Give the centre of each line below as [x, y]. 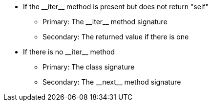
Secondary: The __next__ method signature [112, 82]
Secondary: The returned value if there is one [116, 37]
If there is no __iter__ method [69, 52]
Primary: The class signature [89, 67]
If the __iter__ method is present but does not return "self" [116, 7]
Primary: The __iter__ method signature [105, 22]
